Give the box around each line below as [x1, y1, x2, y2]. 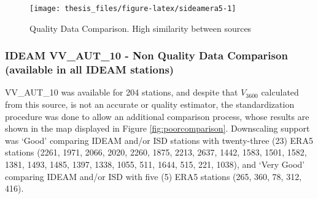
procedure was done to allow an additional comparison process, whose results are [5, 110, 309, 122]
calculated [261, 86, 299, 99]
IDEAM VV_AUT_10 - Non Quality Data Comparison [5, 48, 288, 63]
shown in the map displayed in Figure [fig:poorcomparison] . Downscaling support [5, 122, 310, 135]
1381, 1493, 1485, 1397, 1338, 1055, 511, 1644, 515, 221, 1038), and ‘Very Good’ [5, 157, 305, 170]
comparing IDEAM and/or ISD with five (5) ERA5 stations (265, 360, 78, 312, [5, 170, 302, 182]
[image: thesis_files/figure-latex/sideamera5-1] [29, 4, 236, 13]
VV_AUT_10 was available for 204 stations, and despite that [5, 86, 238, 99]
